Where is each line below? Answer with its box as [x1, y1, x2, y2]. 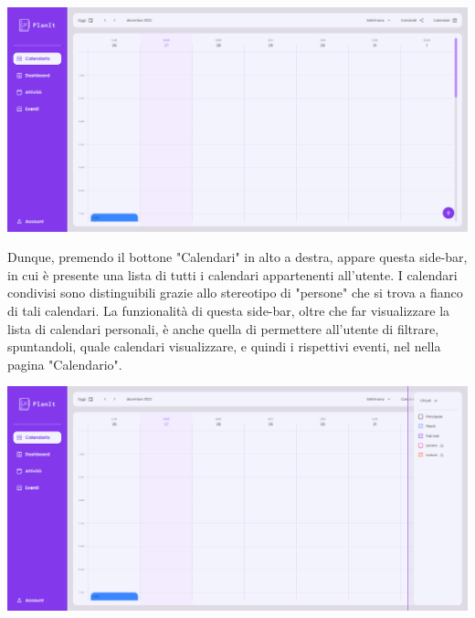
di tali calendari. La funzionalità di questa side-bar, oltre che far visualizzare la [7, 300, 450, 319]
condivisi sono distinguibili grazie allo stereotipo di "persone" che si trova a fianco [7, 283, 463, 302]
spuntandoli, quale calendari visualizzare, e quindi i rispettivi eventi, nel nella [7, 337, 441, 356]
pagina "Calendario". [7, 354, 122, 373]
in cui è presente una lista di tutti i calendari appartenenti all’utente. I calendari [7, 265, 458, 284]
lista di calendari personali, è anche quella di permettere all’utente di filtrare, [7, 319, 439, 338]
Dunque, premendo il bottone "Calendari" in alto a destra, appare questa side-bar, [7, 247, 468, 267]
